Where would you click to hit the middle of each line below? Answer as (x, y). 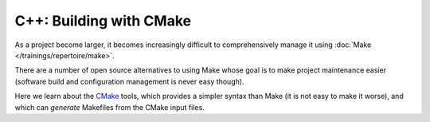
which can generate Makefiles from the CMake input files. (109, 107)
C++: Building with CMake (103, 21)
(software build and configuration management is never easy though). (129, 81)
